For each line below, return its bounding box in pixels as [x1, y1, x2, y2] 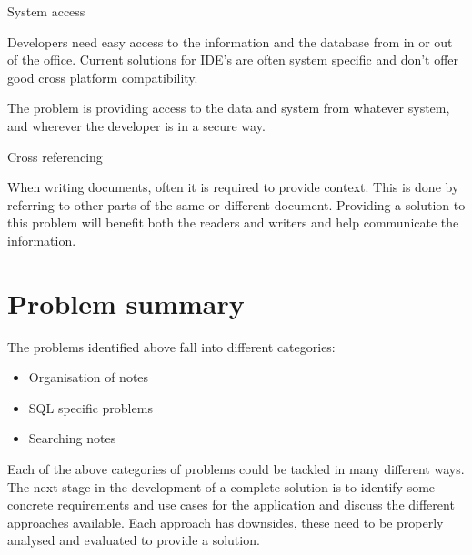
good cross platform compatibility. [7, 67, 198, 86]
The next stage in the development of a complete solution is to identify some [7, 477, 436, 496]
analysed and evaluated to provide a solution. [7, 530, 260, 550]
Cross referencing [7, 146, 103, 166]
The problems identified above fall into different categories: [7, 337, 336, 356]
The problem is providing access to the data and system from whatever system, [7, 98, 450, 117]
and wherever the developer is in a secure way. [7, 116, 266, 135]
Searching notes [28, 429, 116, 448]
